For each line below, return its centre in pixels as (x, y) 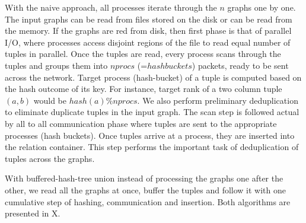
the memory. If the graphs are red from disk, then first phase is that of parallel (148, 31)
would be (50, 100)
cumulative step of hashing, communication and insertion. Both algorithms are (148, 201)
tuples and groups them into (56, 65)
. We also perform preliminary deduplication (218, 100)
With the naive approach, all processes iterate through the (111, 7)
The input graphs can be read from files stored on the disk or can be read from (149, 19)
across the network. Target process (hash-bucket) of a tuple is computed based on (153, 77)
